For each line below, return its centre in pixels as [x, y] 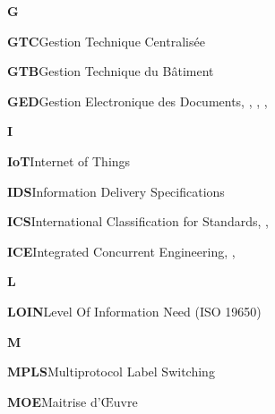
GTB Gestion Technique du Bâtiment [111, 71]
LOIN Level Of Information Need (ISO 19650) [134, 311]
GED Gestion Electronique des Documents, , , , [137, 101]
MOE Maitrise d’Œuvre [73, 401]
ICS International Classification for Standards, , [138, 221]
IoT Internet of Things [69, 161]
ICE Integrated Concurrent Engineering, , [121, 251]
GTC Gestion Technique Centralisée [106, 41]
